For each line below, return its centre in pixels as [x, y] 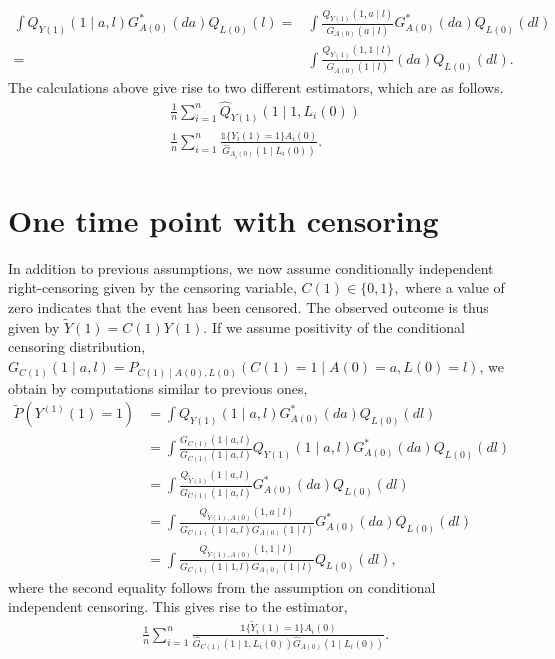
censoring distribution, [77, 346]
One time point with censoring [223, 219]
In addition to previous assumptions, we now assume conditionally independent [251, 267]
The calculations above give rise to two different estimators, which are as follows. [256, 86]
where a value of [455, 287]
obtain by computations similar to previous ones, [158, 387]
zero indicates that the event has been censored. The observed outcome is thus [248, 307]
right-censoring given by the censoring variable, [152, 287]
